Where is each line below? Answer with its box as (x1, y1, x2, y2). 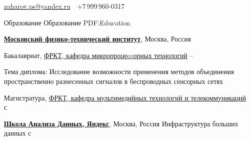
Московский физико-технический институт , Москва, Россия (4, 34, 191, 44)
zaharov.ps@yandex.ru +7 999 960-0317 (4, 1, 125, 11)
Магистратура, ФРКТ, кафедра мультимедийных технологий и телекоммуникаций (4, 92, 246, 102)
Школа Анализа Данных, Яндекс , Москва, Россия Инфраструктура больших (4, 118, 238, 128)
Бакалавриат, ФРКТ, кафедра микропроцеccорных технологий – (4, 50, 193, 60)
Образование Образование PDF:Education (4, 17, 130, 27)
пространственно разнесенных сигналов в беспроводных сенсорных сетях (4, 76, 223, 86)
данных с (4, 128, 31, 138)
